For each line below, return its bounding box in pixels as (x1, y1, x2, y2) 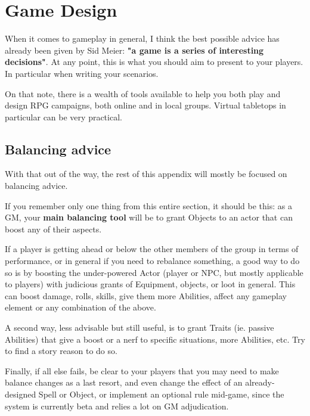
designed (5, 387, 36, 400)
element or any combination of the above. (5, 301, 156, 313)
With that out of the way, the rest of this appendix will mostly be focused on (5, 167, 287, 180)
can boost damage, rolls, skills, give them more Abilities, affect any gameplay (5, 289, 287, 302)
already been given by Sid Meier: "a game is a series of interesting (5, 44, 264, 56)
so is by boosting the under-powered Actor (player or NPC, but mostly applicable (5, 266, 303, 278)
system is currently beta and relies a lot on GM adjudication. (5, 399, 229, 412)
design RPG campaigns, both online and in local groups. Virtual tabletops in (5, 99, 286, 111)
